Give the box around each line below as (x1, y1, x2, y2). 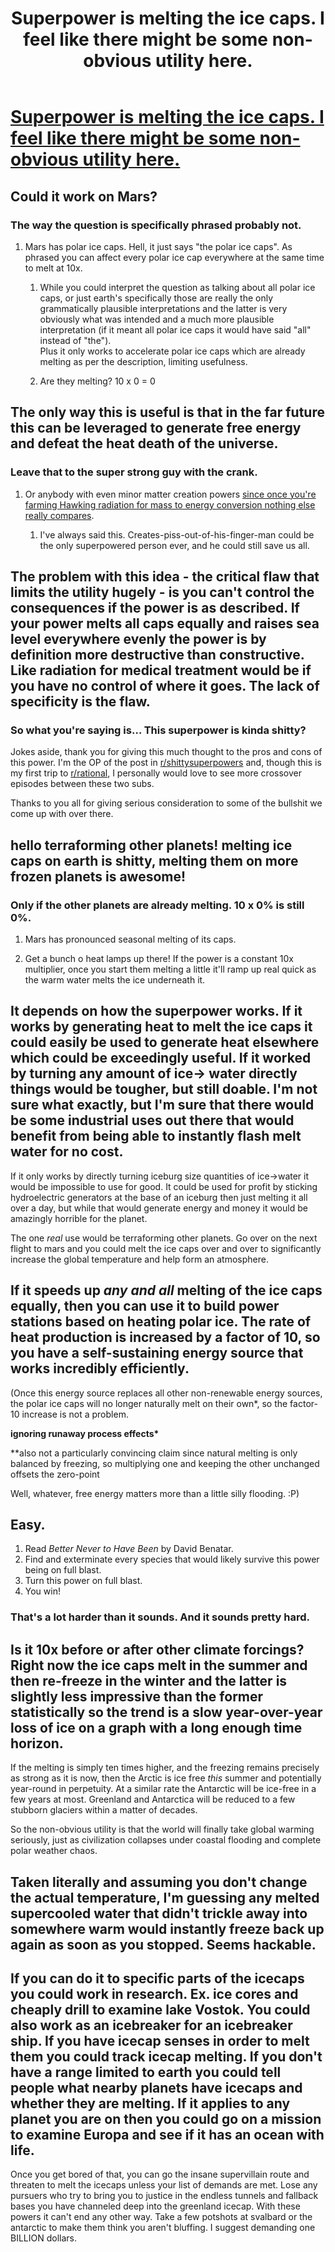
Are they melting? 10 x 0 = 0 (39, 375, 156, 387)
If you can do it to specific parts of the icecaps (10, 1970, 305, 1987)
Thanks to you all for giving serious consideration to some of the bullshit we (10, 797, 323, 809)
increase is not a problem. (21, 1408, 129, 1420)
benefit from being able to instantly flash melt (10, 1128, 302, 1145)
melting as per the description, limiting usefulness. (39, 355, 248, 367)
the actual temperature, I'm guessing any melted (10, 1889, 320, 1906)
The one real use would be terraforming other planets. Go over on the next (10, 1232, 318, 1244)
